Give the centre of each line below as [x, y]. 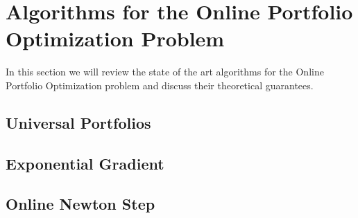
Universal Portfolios [78, 122]
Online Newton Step [80, 204]
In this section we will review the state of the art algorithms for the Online [165, 72]
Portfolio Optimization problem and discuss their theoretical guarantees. [160, 85]
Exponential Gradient [85, 163]
